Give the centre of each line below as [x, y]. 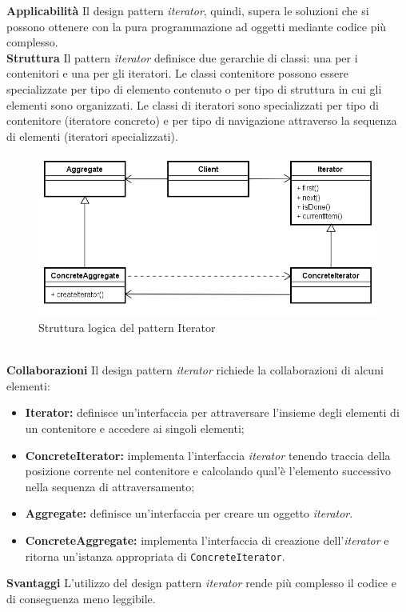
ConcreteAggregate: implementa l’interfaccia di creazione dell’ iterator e [207, 540]
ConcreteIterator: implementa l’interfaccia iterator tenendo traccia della [208, 455]
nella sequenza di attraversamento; [110, 486]
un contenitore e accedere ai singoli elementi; [135, 428]
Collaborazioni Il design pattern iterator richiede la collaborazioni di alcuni [195, 370]
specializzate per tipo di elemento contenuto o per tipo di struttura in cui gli [194, 88]
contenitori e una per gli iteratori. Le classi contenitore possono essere [177, 73]
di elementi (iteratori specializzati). [92, 136]
